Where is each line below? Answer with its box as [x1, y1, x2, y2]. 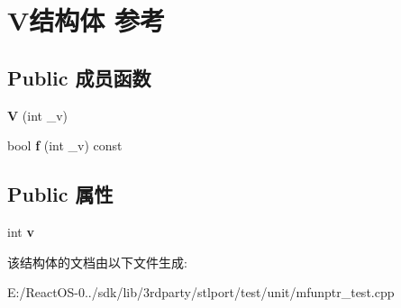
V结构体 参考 [7, 2, 166, 39]
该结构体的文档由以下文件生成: [7, 252, 187, 271]
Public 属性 [7, 180, 114, 208]
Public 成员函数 [7, 63, 151, 91]
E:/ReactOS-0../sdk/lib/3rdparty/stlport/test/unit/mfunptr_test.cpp [7, 283, 395, 302]
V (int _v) [7, 105, 68, 124]
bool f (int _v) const [7, 136, 123, 155]
